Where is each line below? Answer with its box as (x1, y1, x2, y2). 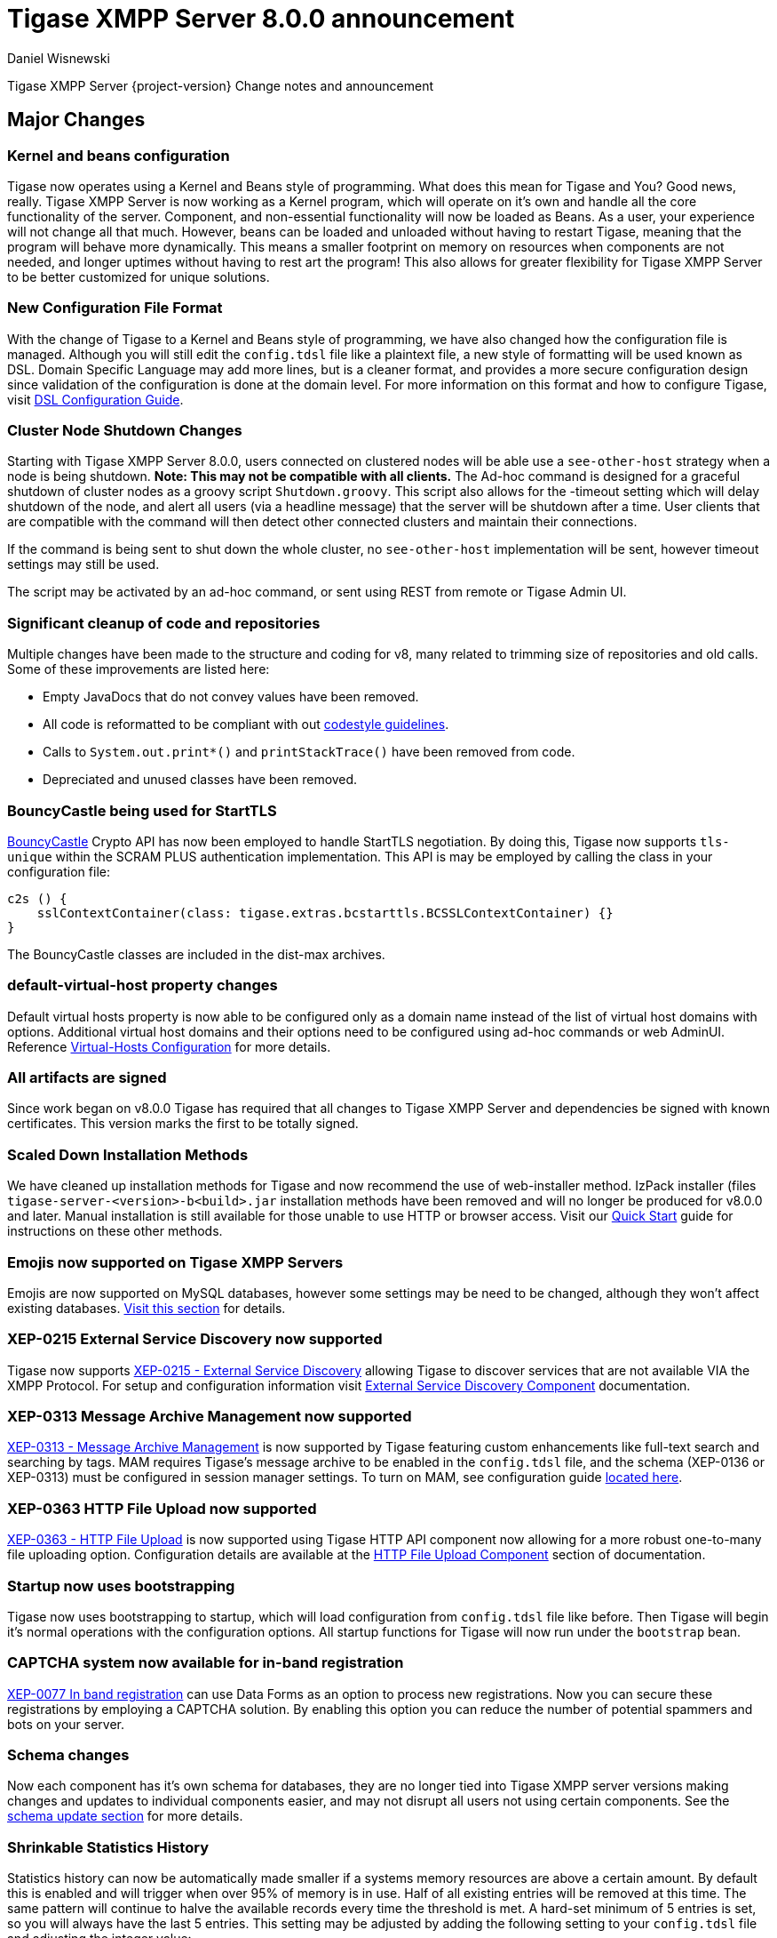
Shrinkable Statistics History (7, 1838, 210, 1856)
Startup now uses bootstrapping (7, 1576, 235, 1595)
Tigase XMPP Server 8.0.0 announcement (7, 4, 515, 34)
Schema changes (7, 1746, 130, 1765)
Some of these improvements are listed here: (7, 661, 270, 677)
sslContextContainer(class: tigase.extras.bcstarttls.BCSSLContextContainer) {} (36, 905, 614, 920)
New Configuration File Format (7, 299, 223, 317)
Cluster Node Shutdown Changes (7, 421, 242, 440)
